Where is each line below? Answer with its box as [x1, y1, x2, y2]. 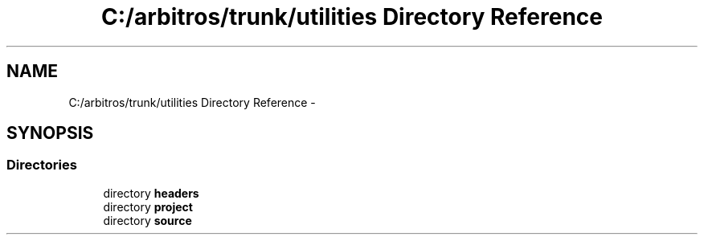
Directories [6, 157, 77, 174]
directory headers [103, 186, 199, 200]
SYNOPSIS [6, 123, 94, 144]
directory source [103, 213, 192, 227]
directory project [103, 199, 193, 214]
